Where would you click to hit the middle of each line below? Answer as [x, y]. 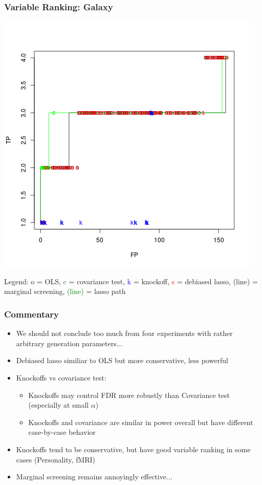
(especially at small [59, 405]
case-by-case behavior [62, 432]
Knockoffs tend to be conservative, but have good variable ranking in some [133, 449]
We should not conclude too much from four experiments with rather [124, 333]
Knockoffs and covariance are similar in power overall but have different [141, 422]
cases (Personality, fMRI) [56, 459]
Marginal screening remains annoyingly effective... [94, 477]
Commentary [32, 314]
